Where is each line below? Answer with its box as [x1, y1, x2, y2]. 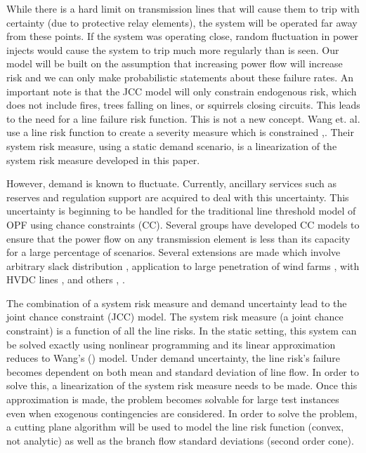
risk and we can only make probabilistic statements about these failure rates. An [6, 69, 354, 84]
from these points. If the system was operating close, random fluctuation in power [6, 29, 359, 43]
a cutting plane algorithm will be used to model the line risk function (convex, [6, 419, 344, 434]
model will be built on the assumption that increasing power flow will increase [6, 56, 343, 71]
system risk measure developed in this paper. [6, 152, 200, 167]
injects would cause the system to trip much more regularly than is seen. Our [6, 42, 339, 57]
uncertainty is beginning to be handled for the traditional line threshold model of [6, 203, 356, 218]
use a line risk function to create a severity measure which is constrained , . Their [6, 125, 354, 140]
